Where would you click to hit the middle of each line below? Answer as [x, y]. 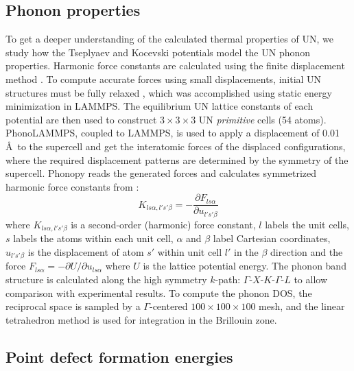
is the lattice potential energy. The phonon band [245, 266]
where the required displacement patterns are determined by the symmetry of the [177, 159]
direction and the [307, 251]
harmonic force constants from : [72, 186]
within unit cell [190, 251]
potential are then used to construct [81, 119]
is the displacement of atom [86, 251]
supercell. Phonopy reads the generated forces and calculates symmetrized [161, 173]
